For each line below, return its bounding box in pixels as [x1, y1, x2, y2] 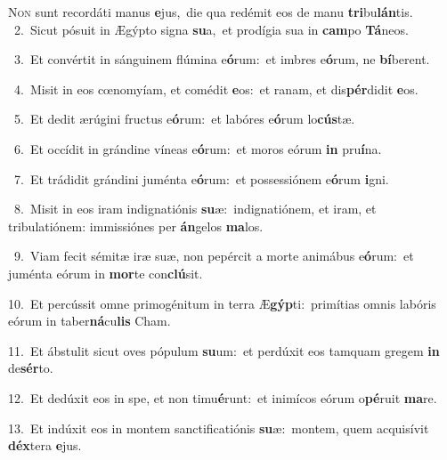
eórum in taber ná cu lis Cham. [8, 311, 171, 330]
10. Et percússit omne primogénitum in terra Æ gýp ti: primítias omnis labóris [8, 294, 436, 312]
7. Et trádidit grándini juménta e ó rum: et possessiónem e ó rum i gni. [13, 169, 389, 188]
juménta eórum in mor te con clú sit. [8, 263, 203, 282]
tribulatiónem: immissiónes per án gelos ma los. [8, 216, 264, 235]
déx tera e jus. [8, 436, 82, 455]
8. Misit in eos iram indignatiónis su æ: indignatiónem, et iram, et [13, 199, 377, 218]
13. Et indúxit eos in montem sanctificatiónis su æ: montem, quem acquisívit [8, 418, 429, 437]
